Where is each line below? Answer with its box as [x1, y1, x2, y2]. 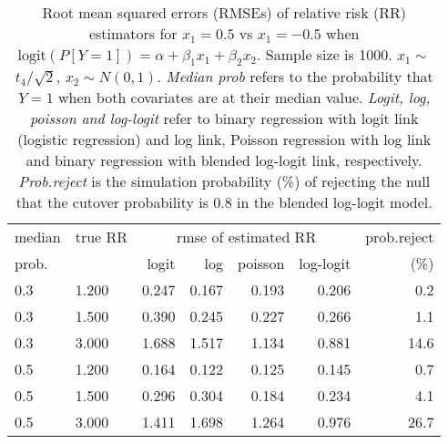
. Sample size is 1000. [257, 44, 392, 65]
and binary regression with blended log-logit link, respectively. [25, 150, 423, 171]
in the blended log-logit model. [237, 191, 433, 213]
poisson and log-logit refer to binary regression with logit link [29, 108, 419, 129]
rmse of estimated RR [177, 226, 317, 248]
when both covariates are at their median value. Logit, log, [58, 87, 431, 108]
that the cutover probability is [15, 191, 209, 213]
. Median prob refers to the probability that [157, 66, 433, 88]
